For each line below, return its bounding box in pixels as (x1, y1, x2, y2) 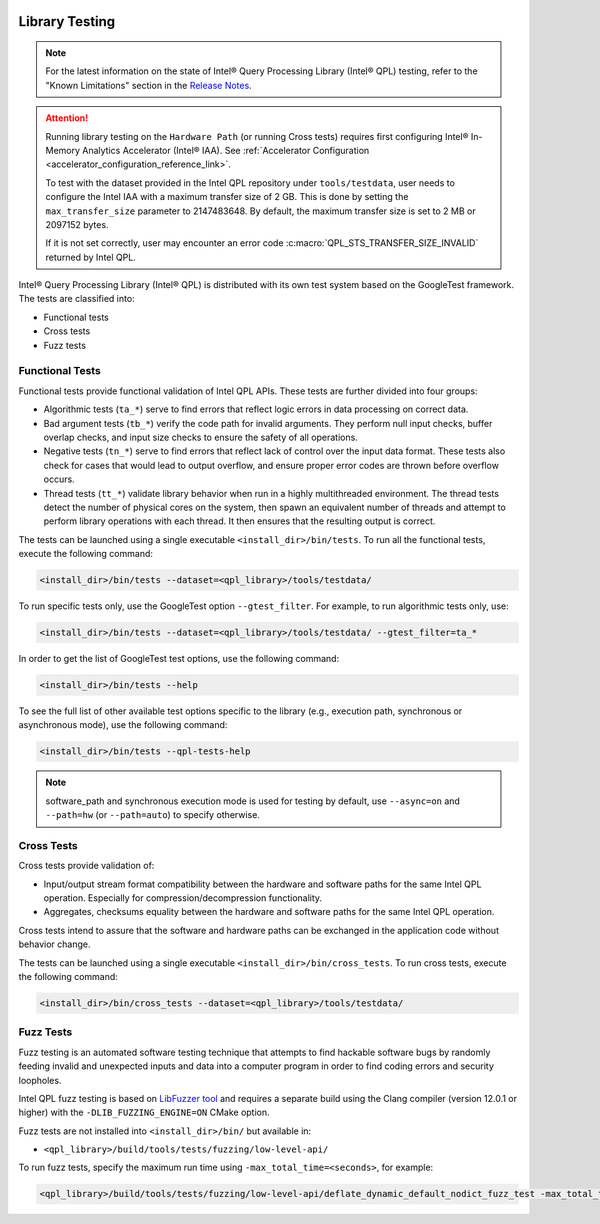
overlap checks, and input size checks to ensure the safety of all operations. (43, 431, 359, 443)
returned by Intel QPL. (45, 251, 137, 263)
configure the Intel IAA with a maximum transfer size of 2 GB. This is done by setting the (45, 191, 409, 203)
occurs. (43, 473, 75, 485)
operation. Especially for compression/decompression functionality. (43, 892, 323, 904)
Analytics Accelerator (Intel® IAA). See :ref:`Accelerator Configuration (81, 144, 370, 156)
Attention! (45, 112, 89, 124)
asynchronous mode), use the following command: (18, 719, 228, 731)
